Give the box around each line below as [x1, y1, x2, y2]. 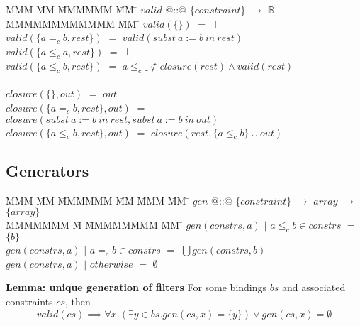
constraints [6, 293, 53, 308]
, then [65, 293, 91, 308]
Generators [6, 159, 89, 181]
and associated [281, 280, 346, 295]
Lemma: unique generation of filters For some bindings [6, 280, 267, 295]
